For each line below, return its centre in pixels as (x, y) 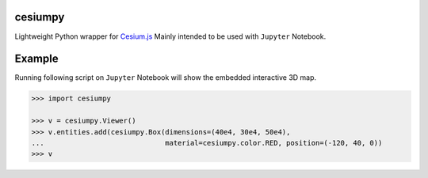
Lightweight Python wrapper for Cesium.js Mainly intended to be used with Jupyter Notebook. (170, 36)
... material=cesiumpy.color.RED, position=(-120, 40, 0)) (207, 143)
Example (36, 59)
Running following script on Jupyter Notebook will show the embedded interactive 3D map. (166, 78)
